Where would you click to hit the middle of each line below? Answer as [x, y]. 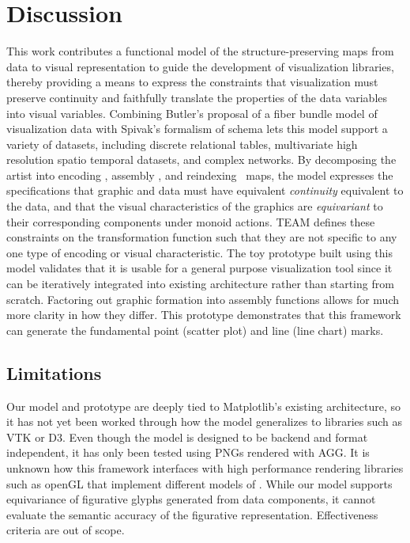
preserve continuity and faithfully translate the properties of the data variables [197, 97]
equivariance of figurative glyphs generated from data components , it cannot [191, 499]
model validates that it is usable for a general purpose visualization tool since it [199, 268]
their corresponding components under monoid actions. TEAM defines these [191, 221]
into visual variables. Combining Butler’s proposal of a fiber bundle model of [192, 113]
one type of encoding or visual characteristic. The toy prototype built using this [199, 252]
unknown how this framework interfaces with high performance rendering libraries [205, 467]
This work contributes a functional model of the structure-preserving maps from [200, 51]
